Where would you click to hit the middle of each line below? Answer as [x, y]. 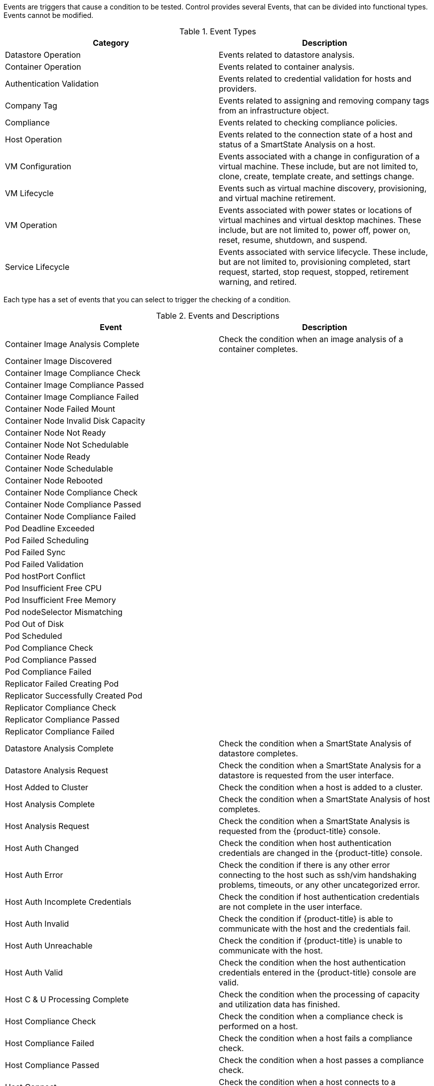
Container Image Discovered [59, 361]
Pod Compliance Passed [51, 660]
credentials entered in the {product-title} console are [317, 972]
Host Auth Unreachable [49, 946]
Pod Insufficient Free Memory [61, 600]
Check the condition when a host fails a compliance [316, 1038]
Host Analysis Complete [50, 804]
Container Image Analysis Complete [72, 344]
